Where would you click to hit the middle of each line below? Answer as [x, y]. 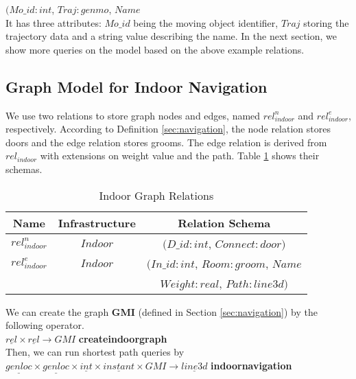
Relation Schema [224, 222]
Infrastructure [97, 222]
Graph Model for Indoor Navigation [137, 86]
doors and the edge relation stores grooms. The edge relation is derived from [166, 142]
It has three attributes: [54, 22]
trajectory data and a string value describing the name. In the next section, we [171, 36]
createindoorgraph [123, 338]
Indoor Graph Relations [156, 195]
